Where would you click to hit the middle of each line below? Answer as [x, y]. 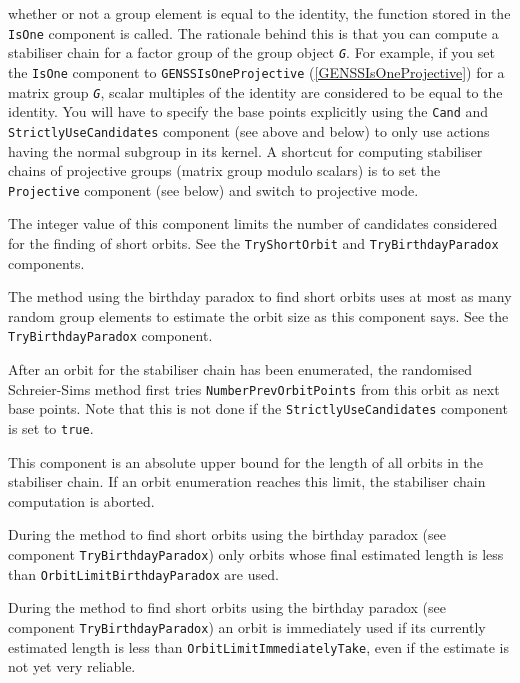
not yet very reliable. [72, 666]
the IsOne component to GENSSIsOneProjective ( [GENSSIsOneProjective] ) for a [256, 71]
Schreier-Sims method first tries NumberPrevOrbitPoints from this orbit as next [254, 388]
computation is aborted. [81, 500]
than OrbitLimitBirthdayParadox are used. [143, 573]
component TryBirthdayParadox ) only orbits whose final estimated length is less [256, 554]
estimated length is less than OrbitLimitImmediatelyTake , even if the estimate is [258, 646]
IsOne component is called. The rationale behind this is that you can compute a [253, 32]
